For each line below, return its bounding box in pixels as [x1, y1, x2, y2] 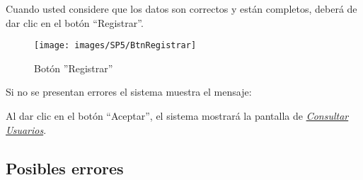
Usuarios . [6, 122, 47, 137]
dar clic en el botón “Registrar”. [6, 15, 144, 30]
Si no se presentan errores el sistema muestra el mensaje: [6, 84, 252, 99]
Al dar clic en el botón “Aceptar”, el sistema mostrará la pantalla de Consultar [6, 108, 349, 123]
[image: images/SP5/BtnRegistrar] [34, 40, 197, 51]
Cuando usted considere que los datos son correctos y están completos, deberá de [6, 1, 357, 16]
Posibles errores [6, 157, 124, 179]
